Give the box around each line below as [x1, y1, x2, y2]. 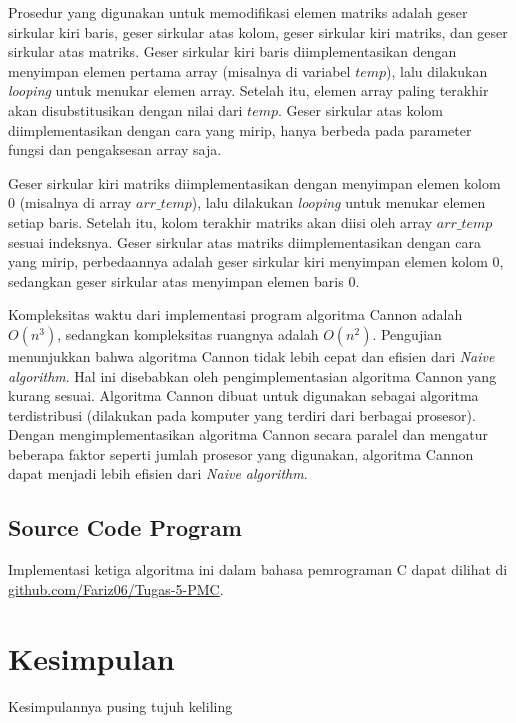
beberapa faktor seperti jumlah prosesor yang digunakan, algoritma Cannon [8, 443, 474, 464]
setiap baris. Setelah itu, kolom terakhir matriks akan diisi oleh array [8, 211, 433, 232]
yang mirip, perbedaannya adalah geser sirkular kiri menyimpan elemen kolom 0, [8, 251, 504, 272]
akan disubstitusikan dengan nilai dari [8, 99, 243, 120]
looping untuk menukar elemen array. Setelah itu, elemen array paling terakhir [8, 80, 489, 101]
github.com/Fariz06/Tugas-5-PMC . [8, 578, 224, 599]
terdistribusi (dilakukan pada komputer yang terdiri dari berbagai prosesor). [8, 404, 476, 425]
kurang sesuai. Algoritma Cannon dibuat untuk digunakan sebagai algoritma [8, 385, 479, 406]
